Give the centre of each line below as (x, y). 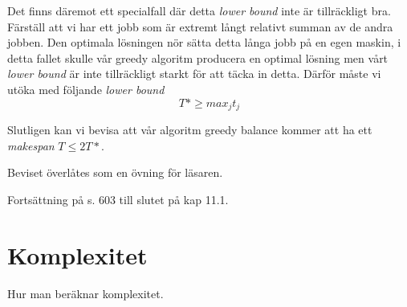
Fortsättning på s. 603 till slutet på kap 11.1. (118, 199)
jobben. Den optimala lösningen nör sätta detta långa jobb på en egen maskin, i (204, 42)
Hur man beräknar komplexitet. (85, 293)
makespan (31, 145)
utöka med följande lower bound (86, 89)
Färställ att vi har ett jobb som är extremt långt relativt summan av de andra (200, 26)
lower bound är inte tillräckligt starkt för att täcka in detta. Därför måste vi (194, 74)
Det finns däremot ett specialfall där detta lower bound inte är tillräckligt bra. (199, 10)
